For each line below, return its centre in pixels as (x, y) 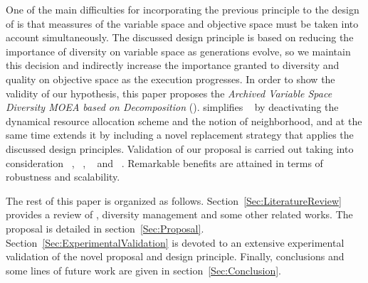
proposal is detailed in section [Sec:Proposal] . (105, 228)
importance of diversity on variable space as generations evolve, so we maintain (178, 51)
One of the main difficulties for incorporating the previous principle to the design (183, 9)
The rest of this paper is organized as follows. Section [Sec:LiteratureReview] (174, 200)
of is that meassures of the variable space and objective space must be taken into (182, 23)
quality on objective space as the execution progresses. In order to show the (170, 79)
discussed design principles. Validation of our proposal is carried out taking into (180, 148)
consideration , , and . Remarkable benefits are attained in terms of (164, 162)
